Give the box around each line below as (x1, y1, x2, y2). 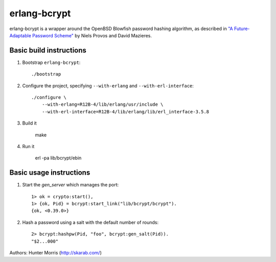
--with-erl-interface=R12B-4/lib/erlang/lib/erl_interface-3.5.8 (41, 109, 210, 114)
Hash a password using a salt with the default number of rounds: (22, 219, 158, 225)
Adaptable (9, 32, 32, 38)
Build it (22, 120, 37, 126)
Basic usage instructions (9, 169, 90, 177)
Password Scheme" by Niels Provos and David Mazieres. (32, 32, 152, 38)
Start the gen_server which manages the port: (22, 182, 119, 188)
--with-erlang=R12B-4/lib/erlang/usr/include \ (41, 102, 164, 107)
